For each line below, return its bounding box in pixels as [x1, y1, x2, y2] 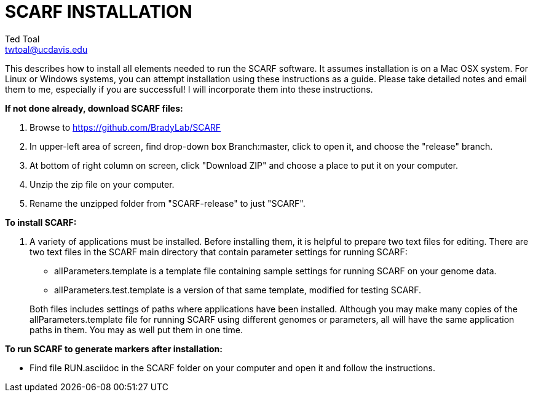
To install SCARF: [5, 217, 77, 228]
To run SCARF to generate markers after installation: [5, 343, 223, 354]
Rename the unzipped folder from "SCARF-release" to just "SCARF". [30, 198, 306, 209]
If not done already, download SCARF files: [5, 102, 183, 114]
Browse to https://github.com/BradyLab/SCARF [30, 121, 221, 133]
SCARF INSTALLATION [5, 1, 192, 22]
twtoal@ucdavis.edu [5, 44, 88, 55]
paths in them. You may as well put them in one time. [30, 324, 243, 335]
